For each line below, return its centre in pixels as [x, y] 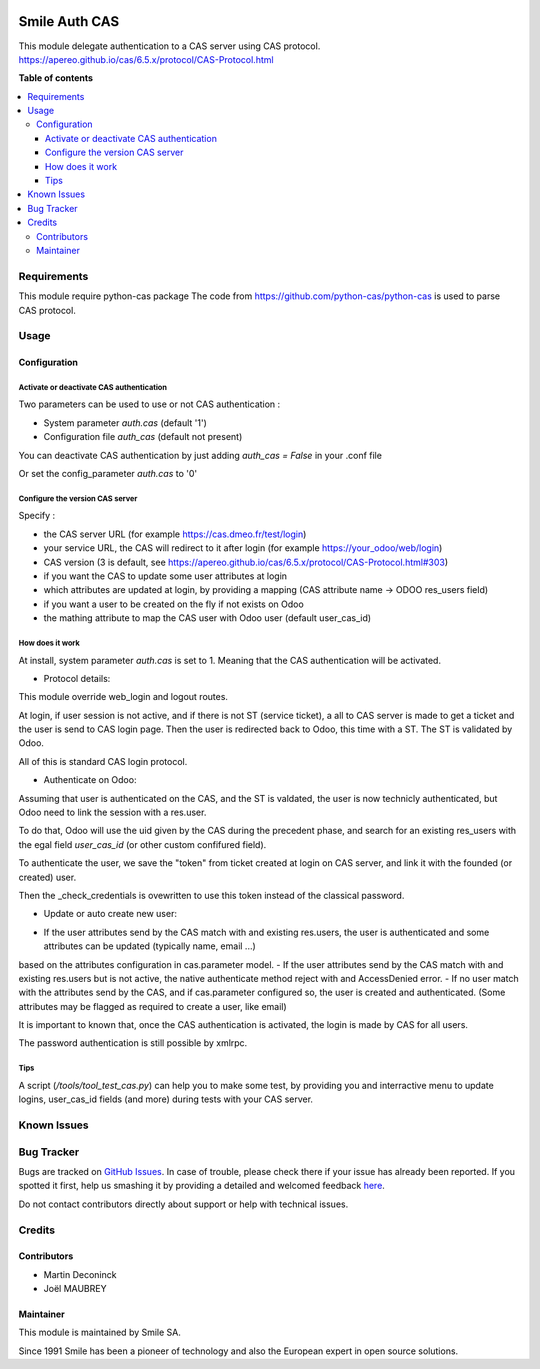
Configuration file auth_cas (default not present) [143, 437]
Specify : [37, 516]
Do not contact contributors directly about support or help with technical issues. [183, 1204]
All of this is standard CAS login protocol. [103, 761]
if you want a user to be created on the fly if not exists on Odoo [173, 604]
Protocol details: [77, 678]
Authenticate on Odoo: [90, 780]
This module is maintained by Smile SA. [100, 1332]
